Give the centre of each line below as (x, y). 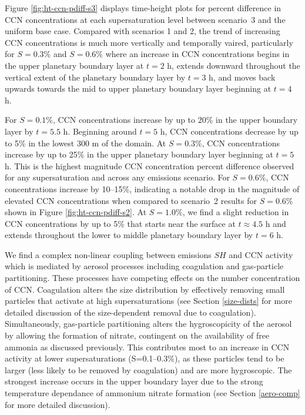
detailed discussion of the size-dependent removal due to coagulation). (130, 312)
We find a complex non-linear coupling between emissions (108, 254)
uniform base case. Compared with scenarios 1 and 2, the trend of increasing (143, 31)
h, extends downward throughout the (234, 65)
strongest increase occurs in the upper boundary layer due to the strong (134, 381)
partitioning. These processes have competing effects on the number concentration (152, 278)
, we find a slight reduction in (236, 212)
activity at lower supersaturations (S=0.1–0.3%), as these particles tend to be (145, 358)
